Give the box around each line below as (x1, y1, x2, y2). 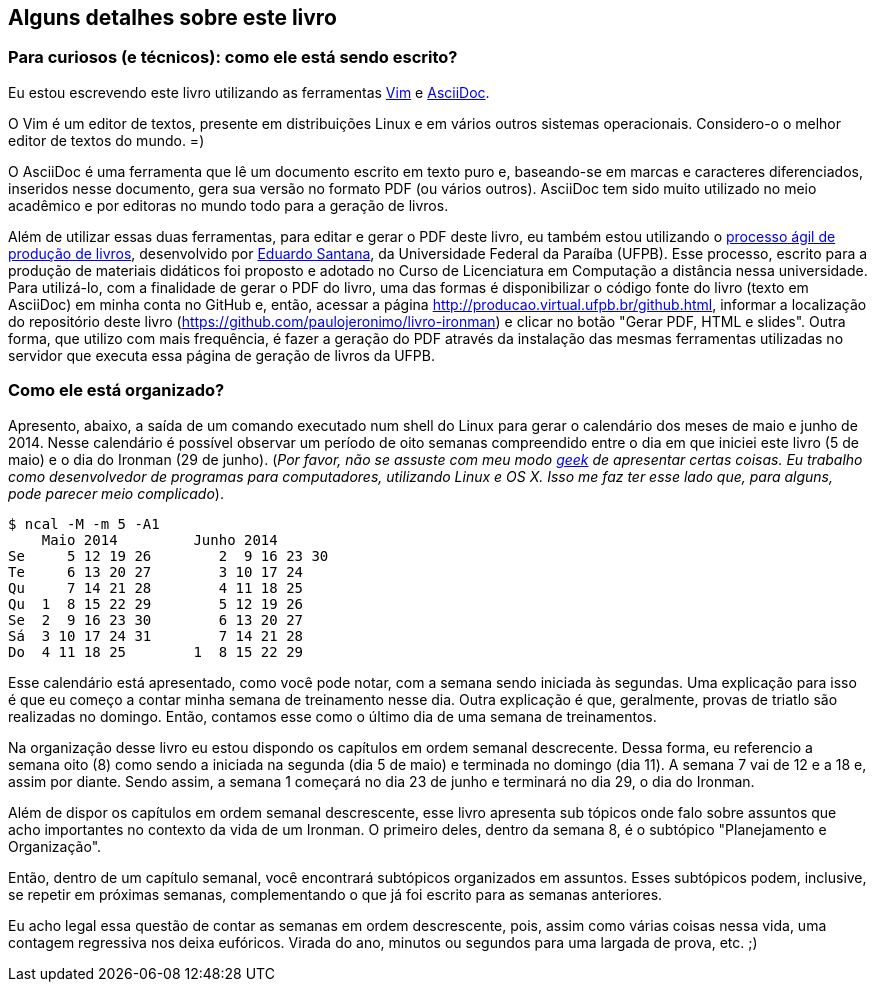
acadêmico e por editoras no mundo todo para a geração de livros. (8, 196, 449, 214)
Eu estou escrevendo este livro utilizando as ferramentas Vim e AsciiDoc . (8, 83, 490, 101)
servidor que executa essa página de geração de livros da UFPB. (8, 346, 435, 364)
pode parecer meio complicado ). (8, 484, 224, 502)
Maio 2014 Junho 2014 (41, 531, 278, 548)
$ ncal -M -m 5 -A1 (8, 515, 160, 532)
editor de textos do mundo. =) (8, 131, 205, 149)
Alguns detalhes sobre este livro (8, 5, 337, 30)
